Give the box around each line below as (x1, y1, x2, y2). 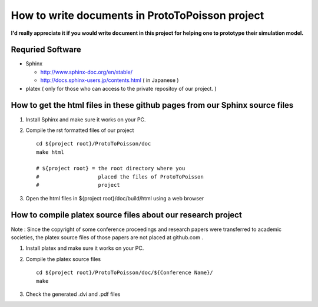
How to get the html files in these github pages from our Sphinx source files (11, 100, 294, 110)
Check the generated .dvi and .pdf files (25, 291, 121, 298)
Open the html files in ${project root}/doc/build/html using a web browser (25, 194, 204, 202)
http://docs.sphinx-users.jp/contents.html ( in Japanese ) (40, 77, 179, 84)
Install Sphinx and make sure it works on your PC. (25, 115, 147, 123)
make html (36, 148, 64, 156)
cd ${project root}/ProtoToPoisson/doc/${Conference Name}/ (36, 269, 213, 276)
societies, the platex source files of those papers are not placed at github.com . (11, 233, 203, 241)
